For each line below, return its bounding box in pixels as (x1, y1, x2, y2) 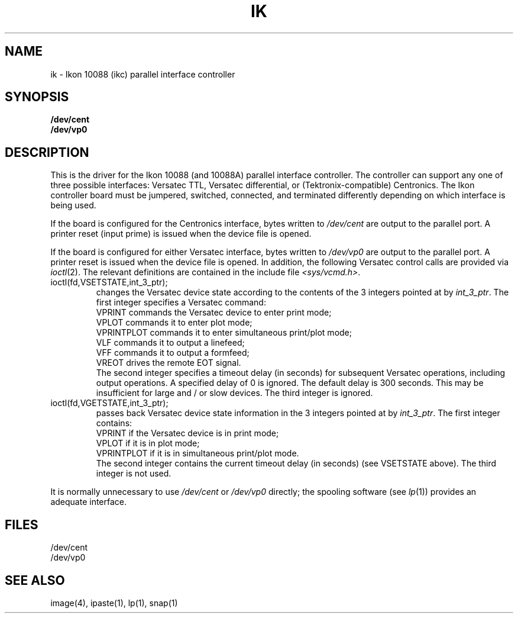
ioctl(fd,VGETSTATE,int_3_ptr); (50, 398, 169, 408)
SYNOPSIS (5, 89, 69, 105)
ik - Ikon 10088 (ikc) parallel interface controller (50, 69, 235, 79)
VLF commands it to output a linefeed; (96, 337, 245, 348)
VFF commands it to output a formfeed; (96, 347, 250, 358)
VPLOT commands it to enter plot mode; (96, 317, 252, 328)
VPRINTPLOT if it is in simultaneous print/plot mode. (96, 448, 299, 459)
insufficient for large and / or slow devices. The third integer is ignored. (96, 388, 373, 398)
